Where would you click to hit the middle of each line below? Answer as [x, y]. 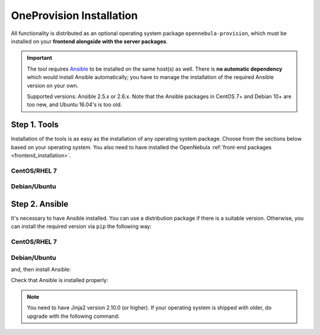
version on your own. [53, 86]
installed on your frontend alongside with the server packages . [89, 41]
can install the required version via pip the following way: [81, 226]
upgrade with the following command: [73, 316]
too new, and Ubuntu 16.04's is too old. [74, 105]
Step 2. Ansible [40, 204]
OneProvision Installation [74, 15]
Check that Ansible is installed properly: [60, 280]
